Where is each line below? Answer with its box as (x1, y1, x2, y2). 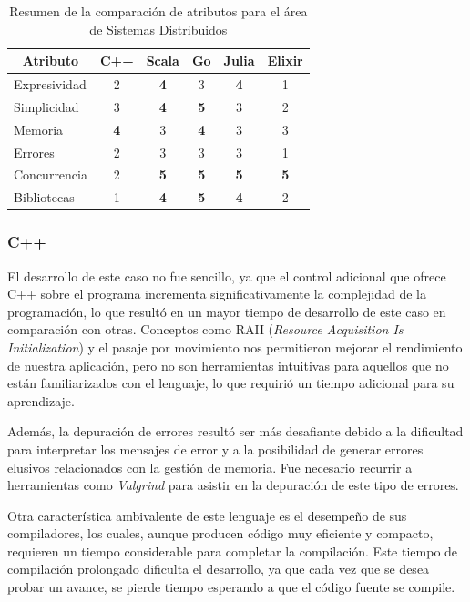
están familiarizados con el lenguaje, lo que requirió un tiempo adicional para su (7, 373, 455, 393)
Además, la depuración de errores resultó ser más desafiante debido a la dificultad (7, 422, 464, 441)
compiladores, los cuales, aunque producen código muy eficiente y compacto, (7, 524, 434, 543)
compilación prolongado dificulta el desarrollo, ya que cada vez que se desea (7, 559, 430, 578)
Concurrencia (14, 165, 87, 184)
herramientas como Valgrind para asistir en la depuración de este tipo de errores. (7, 475, 459, 495)
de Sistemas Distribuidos (89, 19, 228, 38)
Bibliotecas (14, 188, 75, 207)
